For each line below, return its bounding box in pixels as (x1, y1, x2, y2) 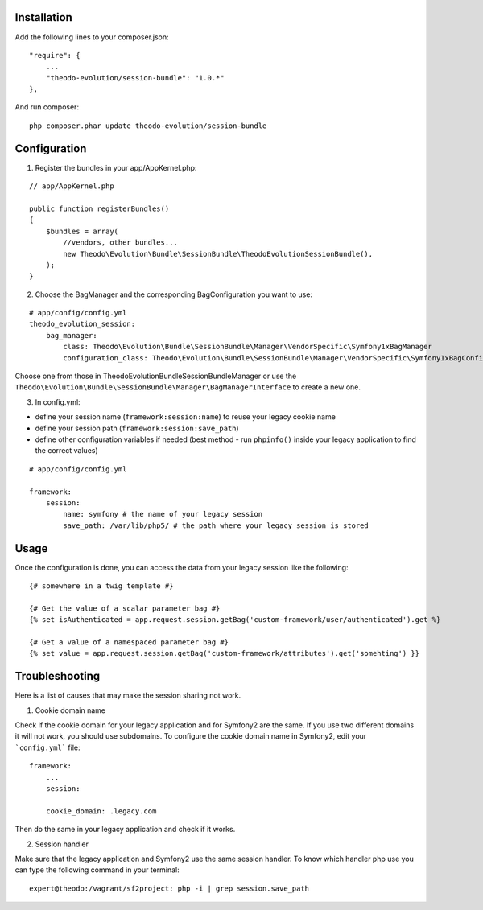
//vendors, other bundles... (63, 238, 179, 247)
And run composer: (14, 102, 80, 112)
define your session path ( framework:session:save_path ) (35, 423, 239, 433)
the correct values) (35, 446, 98, 455)
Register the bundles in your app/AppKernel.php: (35, 163, 197, 172)
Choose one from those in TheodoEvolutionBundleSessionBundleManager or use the (14, 371, 297, 381)
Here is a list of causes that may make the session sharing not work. (14, 690, 242, 700)
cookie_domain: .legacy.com (45, 806, 157, 816)
